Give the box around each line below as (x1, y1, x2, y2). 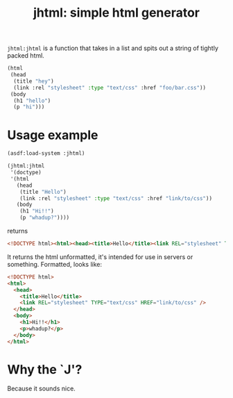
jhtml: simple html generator (33, 5, 200, 21)
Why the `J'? (7, 361, 83, 377)
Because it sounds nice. (7, 384, 76, 393)
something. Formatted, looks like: (7, 260, 103, 268)
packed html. (7, 51, 45, 60)
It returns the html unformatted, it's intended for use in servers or (7, 252, 193, 261)
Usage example (7, 127, 98, 143)
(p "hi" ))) (13, 103, 45, 110)
